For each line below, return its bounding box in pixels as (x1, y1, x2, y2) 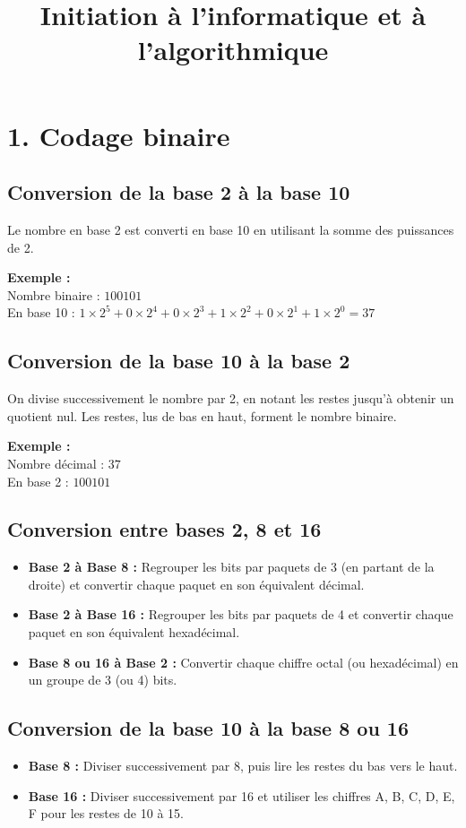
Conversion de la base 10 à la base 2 (7, 347, 350, 375)
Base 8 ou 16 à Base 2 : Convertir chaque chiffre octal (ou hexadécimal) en (28, 652, 459, 671)
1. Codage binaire (7, 116, 230, 153)
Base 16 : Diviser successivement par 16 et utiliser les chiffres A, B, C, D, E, (28, 786, 455, 805)
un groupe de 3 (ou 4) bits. (28, 670, 177, 689)
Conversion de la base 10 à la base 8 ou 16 (7, 714, 410, 742)
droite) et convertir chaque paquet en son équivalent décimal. (28, 574, 365, 593)
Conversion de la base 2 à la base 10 (7, 178, 350, 206)
